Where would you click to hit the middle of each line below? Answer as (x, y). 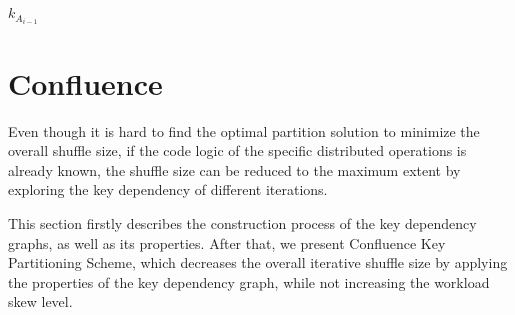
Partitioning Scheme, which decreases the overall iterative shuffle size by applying (258, 262)
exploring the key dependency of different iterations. (168, 189)
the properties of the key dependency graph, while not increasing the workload (249, 281)
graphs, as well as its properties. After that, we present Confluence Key (227, 242)
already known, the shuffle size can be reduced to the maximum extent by (234, 169)
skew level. (40, 301)
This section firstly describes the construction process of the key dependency (242, 222)
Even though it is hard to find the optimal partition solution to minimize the (244, 130)
